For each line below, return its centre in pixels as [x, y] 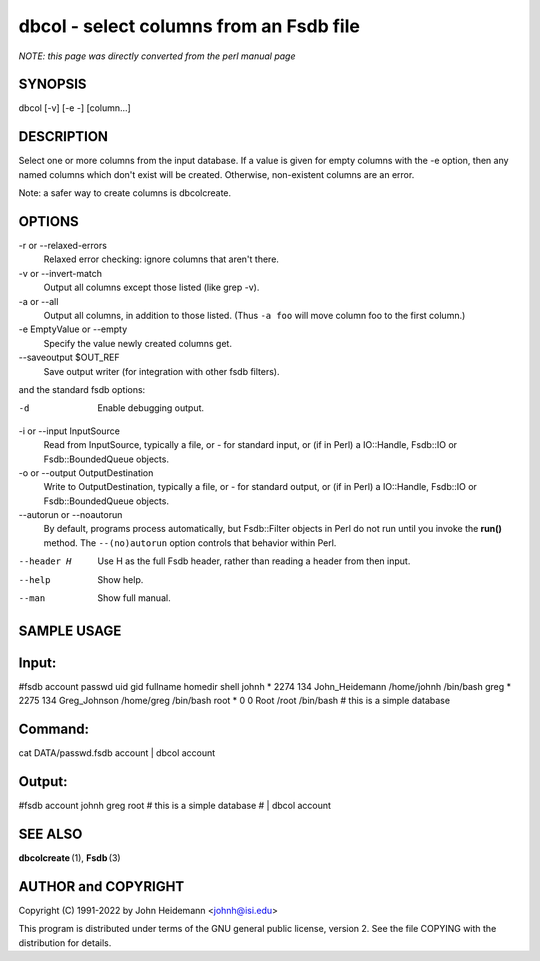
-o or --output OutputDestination [86, 472]
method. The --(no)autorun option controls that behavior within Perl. [190, 542]
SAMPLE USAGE [70, 630]
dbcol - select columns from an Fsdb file [189, 26]
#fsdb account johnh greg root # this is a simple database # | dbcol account [175, 806]
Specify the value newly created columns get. [137, 343]
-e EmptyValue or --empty [73, 329]
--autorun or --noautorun [70, 515]
